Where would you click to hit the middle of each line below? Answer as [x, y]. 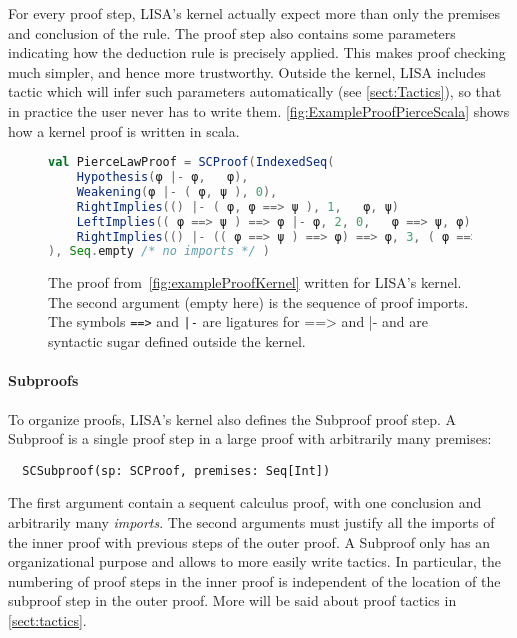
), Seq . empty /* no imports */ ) [159, 251]
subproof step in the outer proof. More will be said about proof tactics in [232, 600]
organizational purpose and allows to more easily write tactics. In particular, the [254, 561]
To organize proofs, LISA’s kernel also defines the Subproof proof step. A [232, 418]
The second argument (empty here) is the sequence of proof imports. [258, 301]
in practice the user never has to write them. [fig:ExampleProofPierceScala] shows [259, 110]
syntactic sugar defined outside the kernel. [177, 341]
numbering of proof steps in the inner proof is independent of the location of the [254, 580]
